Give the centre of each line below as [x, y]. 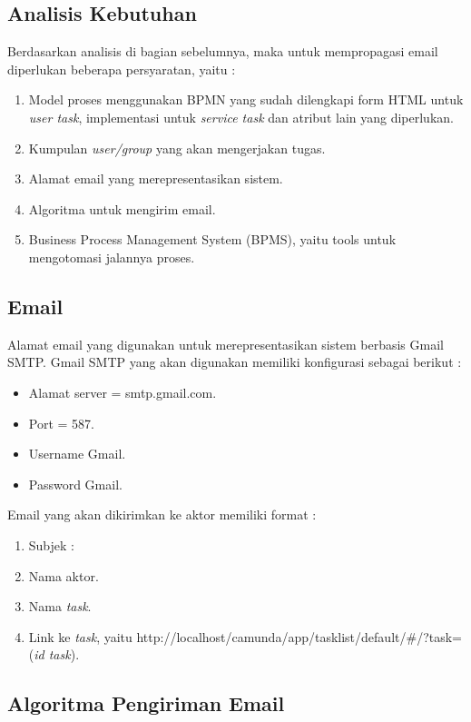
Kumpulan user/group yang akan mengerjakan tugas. [177, 148]
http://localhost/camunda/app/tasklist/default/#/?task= [299, 636]
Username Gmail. [77, 454]
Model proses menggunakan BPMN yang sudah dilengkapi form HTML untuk [246, 99]
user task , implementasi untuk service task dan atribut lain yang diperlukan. [241, 117]
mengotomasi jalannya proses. [112, 257]
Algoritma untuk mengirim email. [122, 208]
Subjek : [51, 544]
